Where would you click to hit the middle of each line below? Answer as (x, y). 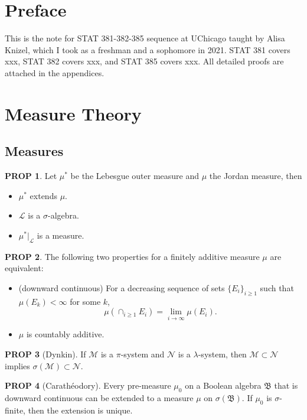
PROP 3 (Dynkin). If (45, 354)
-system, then (222, 354)
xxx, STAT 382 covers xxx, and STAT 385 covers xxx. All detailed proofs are (144, 61)
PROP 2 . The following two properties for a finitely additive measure (132, 256)
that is (286, 385)
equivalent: (24, 268)
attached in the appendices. (55, 72)
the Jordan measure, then (256, 176)
